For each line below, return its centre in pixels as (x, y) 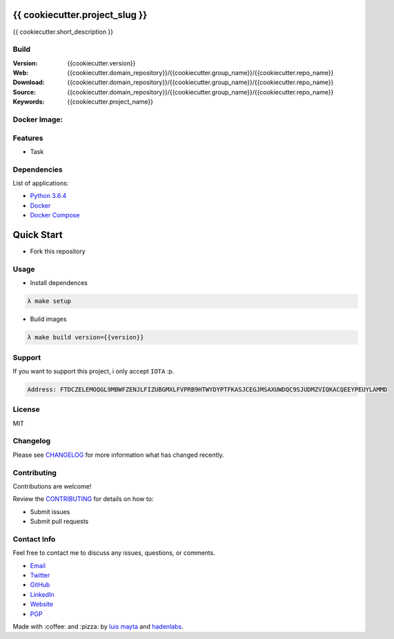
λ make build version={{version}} (86, 337)
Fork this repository (58, 251)
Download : (29, 82)
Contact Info (34, 539)
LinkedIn (42, 594)
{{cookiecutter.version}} (101, 63)
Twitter (40, 576)
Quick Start (38, 235)
